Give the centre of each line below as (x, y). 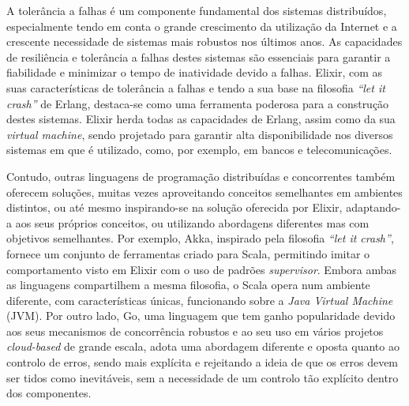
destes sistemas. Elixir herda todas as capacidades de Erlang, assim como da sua (201, 119)
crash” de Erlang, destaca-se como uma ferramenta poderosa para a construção (198, 103)
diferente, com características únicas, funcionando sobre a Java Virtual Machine (200, 300)
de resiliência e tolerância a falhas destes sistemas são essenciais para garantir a (199, 56)
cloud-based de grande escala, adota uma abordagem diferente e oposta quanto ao (203, 346)
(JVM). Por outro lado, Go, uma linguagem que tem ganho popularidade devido (201, 316)
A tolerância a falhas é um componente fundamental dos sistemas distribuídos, (197, 10)
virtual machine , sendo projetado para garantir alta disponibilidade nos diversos (200, 134)
